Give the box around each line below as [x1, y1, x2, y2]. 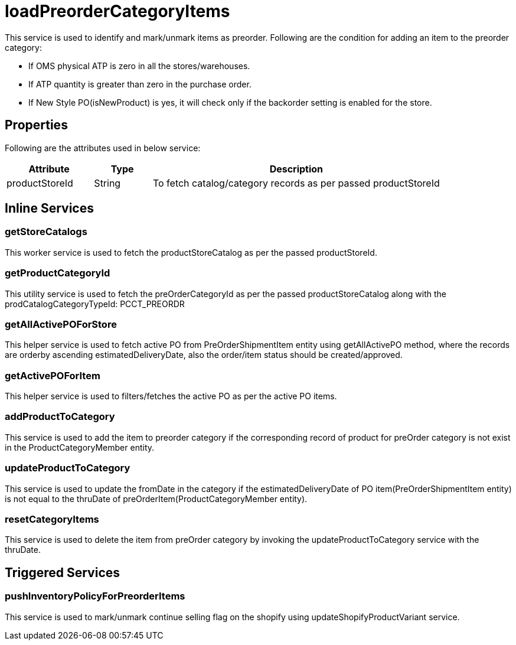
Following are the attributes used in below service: [5, 142, 201, 153]
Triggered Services [5, 565, 120, 580]
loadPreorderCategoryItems [5, 1, 230, 21]
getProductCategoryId [5, 267, 110, 279]
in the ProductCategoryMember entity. [5, 442, 155, 452]
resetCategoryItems [5, 513, 99, 525]
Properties [5, 118, 68, 133]
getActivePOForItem [5, 369, 100, 382]
